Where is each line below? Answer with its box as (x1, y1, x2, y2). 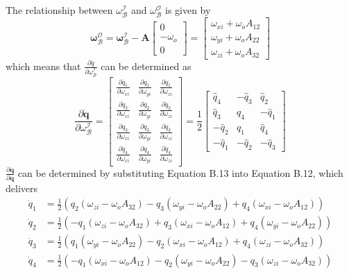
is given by (164, 3, 211, 17)
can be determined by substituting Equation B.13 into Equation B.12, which (17, 165, 343, 180)
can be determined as (101, 58, 191, 73)
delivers (6, 180, 38, 195)
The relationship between (6, 3, 113, 17)
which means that (6, 58, 81, 73)
